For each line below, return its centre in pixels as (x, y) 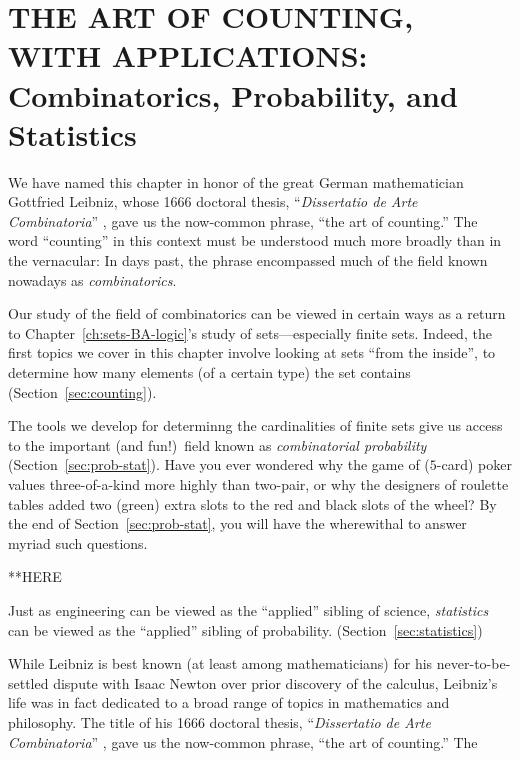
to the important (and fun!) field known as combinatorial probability (217, 444)
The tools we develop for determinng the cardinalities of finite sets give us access (255, 425)
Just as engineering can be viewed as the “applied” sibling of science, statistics (248, 609)
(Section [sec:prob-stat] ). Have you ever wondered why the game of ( (219, 464)
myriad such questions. (78, 542)
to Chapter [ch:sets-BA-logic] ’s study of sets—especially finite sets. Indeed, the (250, 332)
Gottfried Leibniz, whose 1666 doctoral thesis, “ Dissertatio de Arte (213, 201)
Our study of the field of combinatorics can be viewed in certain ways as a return (257, 313)
